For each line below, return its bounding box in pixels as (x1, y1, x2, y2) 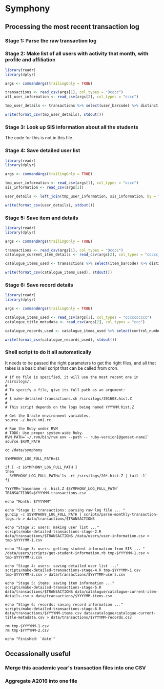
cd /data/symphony (5, 447, 42, 453)
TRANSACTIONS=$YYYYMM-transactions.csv (5, 490, 86, 495)
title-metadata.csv (5, 615, 45, 620)
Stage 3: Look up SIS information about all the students (5, 124, 139, 130)
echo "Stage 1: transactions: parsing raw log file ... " (5, 508, 125, 512)
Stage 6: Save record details (5, 281, 74, 288)
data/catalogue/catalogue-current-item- (75, 589, 159, 594)
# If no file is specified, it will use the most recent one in (5, 375, 139, 380)
